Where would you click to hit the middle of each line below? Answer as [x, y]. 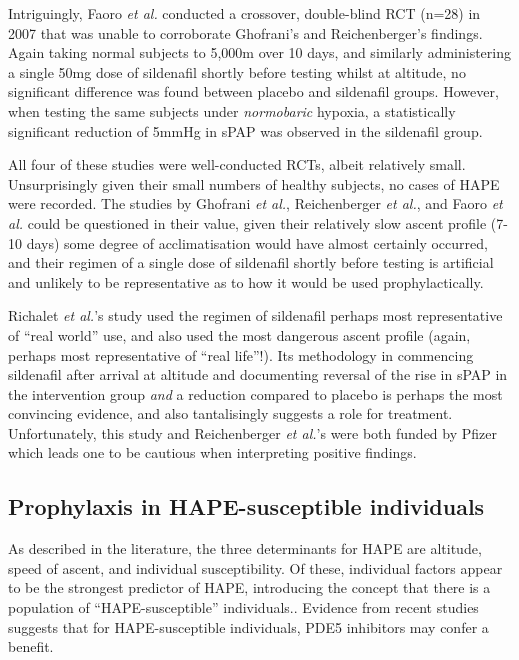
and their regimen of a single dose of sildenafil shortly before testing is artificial [251, 262]
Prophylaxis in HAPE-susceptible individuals [246, 506]
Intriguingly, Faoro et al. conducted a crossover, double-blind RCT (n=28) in [244, 13]
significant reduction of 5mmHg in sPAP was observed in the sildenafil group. [245, 130]
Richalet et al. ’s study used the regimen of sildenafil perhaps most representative [255, 315]
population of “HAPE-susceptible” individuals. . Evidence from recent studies [243, 607]
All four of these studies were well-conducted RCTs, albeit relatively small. [237, 164]
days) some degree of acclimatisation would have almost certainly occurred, [257, 242]
